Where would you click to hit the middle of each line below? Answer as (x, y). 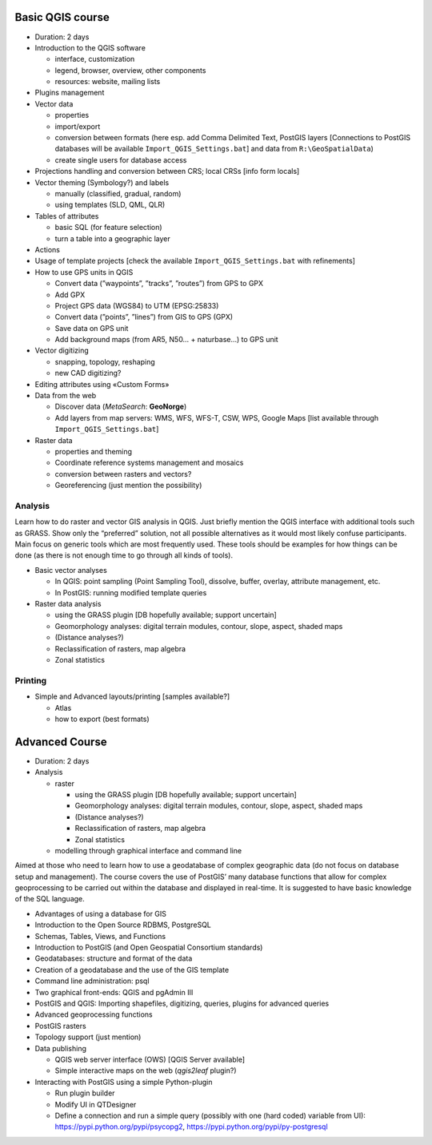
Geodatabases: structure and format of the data (114, 958)
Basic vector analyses (71, 570)
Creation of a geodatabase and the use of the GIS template (132, 970)
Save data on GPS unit (92, 328)
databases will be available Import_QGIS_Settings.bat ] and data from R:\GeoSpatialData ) (214, 149)
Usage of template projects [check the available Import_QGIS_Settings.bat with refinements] (195, 261)
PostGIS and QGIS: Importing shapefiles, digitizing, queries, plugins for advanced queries (182, 1003)
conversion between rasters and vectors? (123, 474)
